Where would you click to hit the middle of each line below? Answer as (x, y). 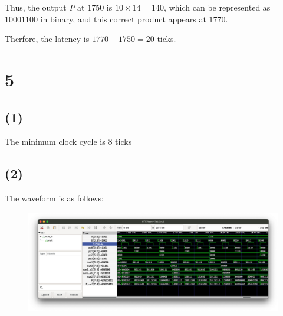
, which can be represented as (217, 7)
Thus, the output (36, 7)
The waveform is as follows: (54, 198)
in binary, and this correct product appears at (123, 19)
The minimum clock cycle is (55, 141)
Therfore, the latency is (47, 39)
